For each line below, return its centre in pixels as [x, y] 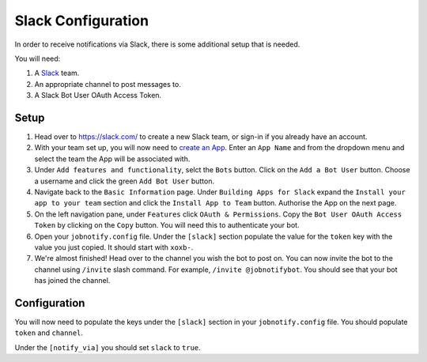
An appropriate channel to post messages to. [108, 84]
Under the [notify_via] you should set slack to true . [108, 347]
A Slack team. [57, 73]
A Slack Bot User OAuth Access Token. [98, 96]
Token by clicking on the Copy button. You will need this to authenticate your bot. [167, 225]
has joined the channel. [72, 281]
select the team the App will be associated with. [112, 159]
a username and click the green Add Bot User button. [125, 181]
